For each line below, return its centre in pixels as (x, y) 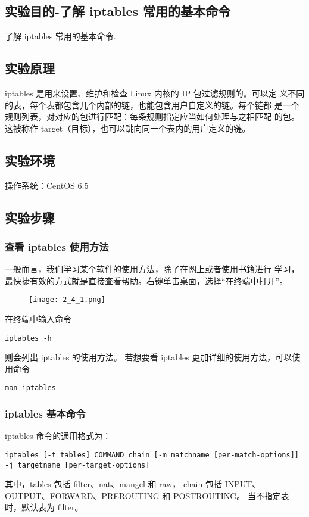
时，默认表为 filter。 (44, 507)
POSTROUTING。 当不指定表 (231, 495)
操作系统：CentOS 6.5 (47, 185)
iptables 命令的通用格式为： (58, 436)
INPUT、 (243, 484)
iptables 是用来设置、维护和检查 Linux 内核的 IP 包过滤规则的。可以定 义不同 (155, 93)
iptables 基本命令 (45, 414)
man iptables (30, 388)
